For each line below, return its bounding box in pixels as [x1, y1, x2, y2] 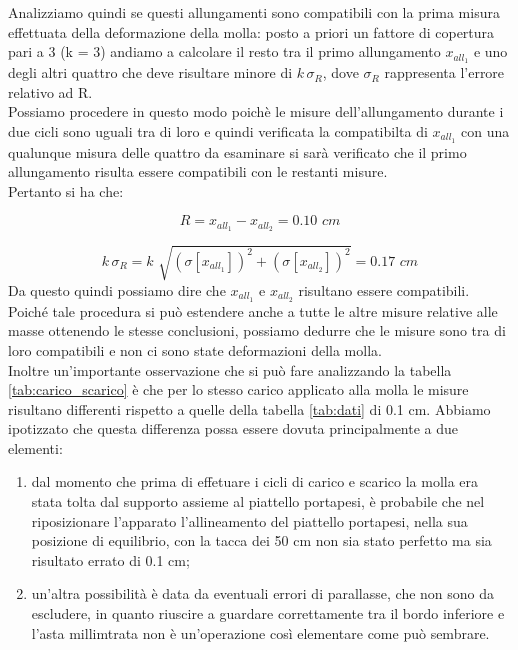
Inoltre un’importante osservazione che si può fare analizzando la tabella [8, 359, 452, 380]
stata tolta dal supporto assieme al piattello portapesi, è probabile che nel [31, 491, 485, 512]
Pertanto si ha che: [8, 180, 124, 201]
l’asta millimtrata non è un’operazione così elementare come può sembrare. [31, 622, 490, 643]
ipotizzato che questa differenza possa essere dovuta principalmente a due [8, 418, 459, 439]
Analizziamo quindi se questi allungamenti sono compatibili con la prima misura [8, 2, 500, 22]
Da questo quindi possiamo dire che [8, 279, 226, 300]
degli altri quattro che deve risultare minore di [8, 62, 293, 83]
